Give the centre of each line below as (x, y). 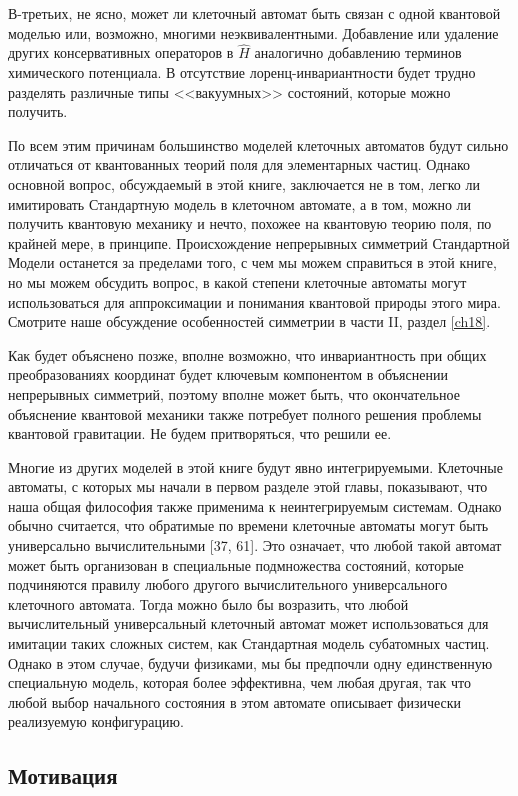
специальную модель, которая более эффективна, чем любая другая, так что (239, 682)
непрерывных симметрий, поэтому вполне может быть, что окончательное (234, 393)
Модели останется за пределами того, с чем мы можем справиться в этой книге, (252, 262)
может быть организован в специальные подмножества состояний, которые (236, 564)
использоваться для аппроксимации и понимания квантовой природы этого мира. (254, 301)
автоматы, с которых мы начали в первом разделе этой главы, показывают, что (248, 486)
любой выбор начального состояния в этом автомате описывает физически (235, 701)
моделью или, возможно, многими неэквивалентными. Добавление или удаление (253, 32)
